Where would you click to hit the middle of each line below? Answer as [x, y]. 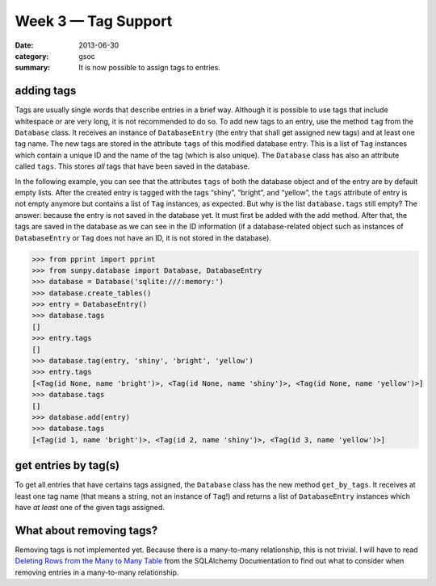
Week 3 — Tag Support [94, 21]
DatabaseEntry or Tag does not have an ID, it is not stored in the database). [143, 237]
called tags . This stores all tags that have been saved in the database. [132, 166]
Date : [24, 45]
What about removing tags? [86, 530]
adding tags [46, 91]
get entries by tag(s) [67, 465]
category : [32, 56]
